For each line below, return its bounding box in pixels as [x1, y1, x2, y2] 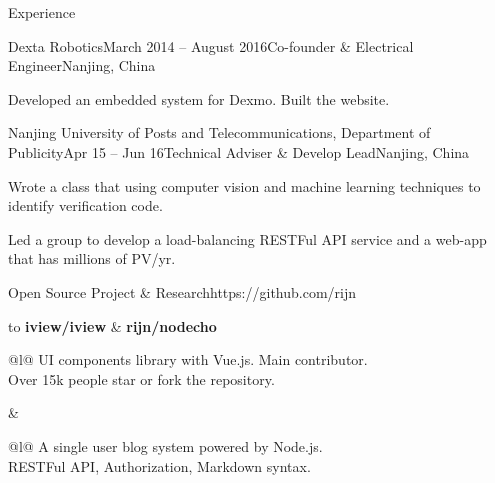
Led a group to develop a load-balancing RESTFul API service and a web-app [8, 228, 487, 249]
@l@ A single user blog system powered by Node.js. [8, 435, 323, 456]
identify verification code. [8, 195, 163, 216]
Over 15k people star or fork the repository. [8, 368, 275, 389]
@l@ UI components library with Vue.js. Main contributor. [8, 349, 368, 370]
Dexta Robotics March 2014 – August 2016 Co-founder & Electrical [8, 35, 414, 56]
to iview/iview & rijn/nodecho [8, 315, 217, 336]
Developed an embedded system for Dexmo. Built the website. [8, 88, 390, 109]
